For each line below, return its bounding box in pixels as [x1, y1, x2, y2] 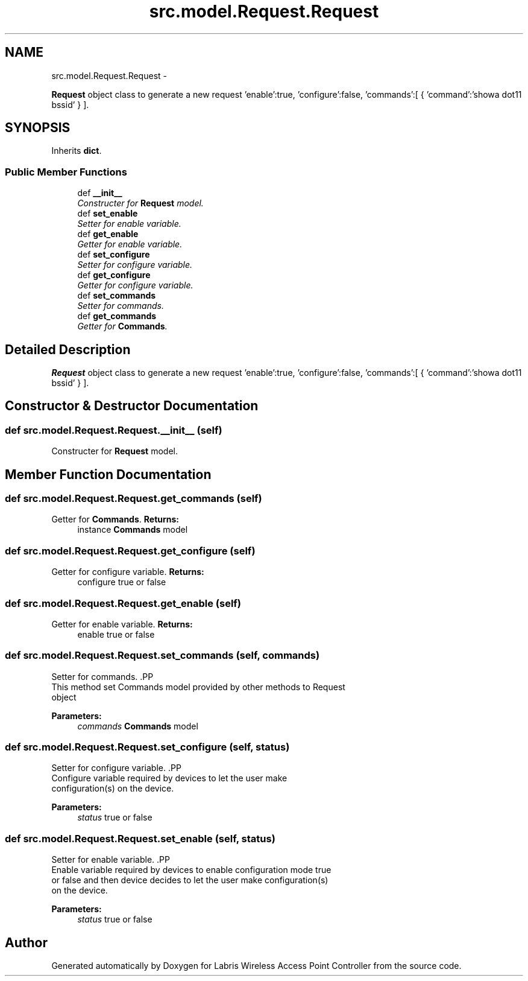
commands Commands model [77, 720, 198, 731]
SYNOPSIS [5, 120, 71, 136]
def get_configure [77, 270, 151, 281]
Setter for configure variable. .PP [51, 763, 181, 773]
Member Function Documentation [5, 466, 212, 482]
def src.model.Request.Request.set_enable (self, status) [5, 832, 275, 845]
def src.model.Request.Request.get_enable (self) [5, 597, 242, 609]
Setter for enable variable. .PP [51, 854, 170, 865]
